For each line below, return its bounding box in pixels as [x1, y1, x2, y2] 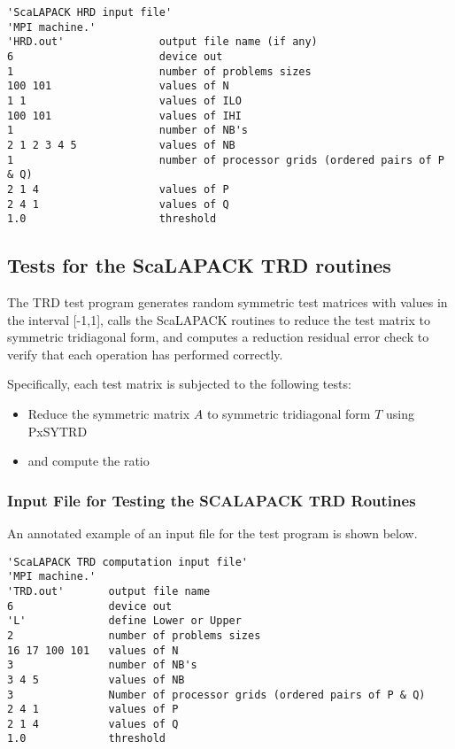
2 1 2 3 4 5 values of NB [7, 138, 235, 151]
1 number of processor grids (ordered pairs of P [7, 153, 444, 166]
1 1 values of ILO [7, 94, 242, 107]
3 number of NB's [7, 659, 197, 672]
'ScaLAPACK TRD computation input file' [7, 555, 249, 568]
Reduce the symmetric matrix [27, 405, 190, 423]
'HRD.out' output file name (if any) [7, 35, 318, 49]
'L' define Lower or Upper [7, 614, 242, 628]
